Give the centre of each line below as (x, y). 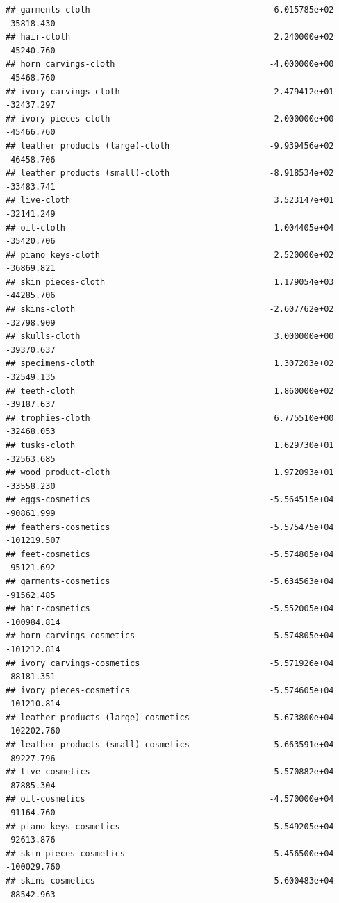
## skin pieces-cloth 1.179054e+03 (170, 282)
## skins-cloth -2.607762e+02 (170, 309)
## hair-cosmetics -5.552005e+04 (170, 609)
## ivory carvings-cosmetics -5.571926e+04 (170, 663)
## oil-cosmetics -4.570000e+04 (170, 799)
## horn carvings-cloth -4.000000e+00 (170, 64)
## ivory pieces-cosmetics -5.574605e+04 (170, 690)
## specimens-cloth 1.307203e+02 (170, 364)
